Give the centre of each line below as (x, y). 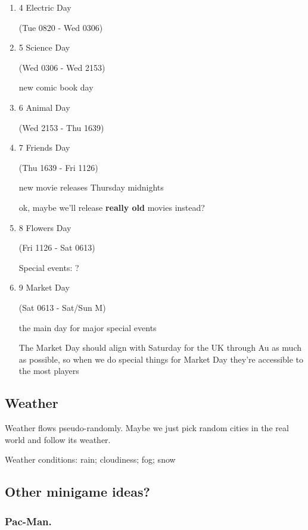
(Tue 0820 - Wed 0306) (61, 27)
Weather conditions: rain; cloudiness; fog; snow (90, 459)
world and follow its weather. (58, 439)
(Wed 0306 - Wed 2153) (62, 67)
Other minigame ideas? (77, 492)
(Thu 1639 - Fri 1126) (58, 167)
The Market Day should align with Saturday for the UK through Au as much (160, 347)
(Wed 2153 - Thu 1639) (61, 127)
